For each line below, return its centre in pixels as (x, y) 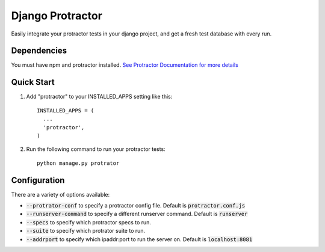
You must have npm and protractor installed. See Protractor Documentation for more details (125, 65)
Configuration (38, 180)
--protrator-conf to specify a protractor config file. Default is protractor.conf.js (136, 205)
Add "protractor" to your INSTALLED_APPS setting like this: (99, 97)
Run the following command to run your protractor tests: (96, 149)
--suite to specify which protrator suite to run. (86, 231)
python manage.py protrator (78, 163)
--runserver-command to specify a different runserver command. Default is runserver (137, 214)
